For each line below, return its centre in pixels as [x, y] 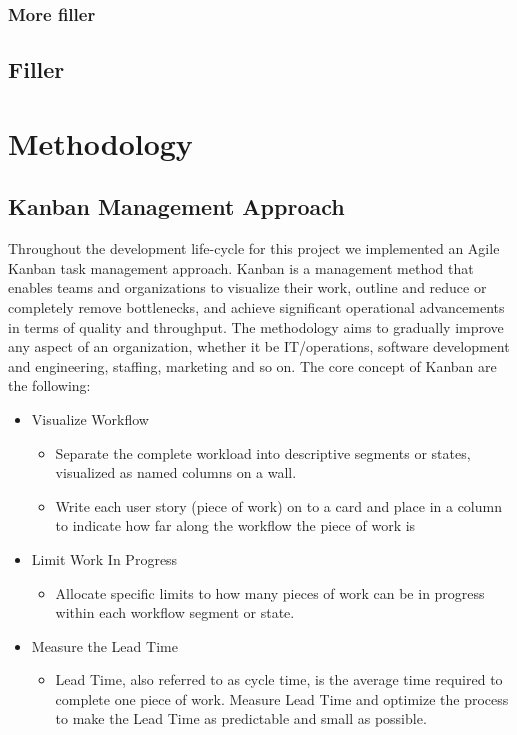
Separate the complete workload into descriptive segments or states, [263, 452]
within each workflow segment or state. [175, 612]
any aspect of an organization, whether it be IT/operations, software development [259, 346]
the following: [49, 385]
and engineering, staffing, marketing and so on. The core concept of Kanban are [252, 365]
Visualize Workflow [90, 418]
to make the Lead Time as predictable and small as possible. [241, 718]
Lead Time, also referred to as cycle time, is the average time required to [279, 679]
